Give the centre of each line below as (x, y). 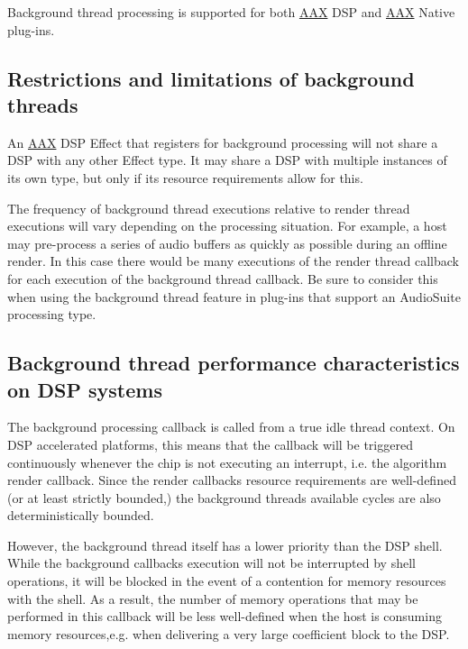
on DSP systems (85, 389)
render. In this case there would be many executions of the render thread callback (233, 261)
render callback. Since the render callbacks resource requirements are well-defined (232, 480)
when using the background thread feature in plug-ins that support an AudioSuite (234, 296)
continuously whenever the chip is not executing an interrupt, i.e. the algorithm (227, 462)
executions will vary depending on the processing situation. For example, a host (227, 226)
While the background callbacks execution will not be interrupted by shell (211, 563)
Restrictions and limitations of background (211, 78)
